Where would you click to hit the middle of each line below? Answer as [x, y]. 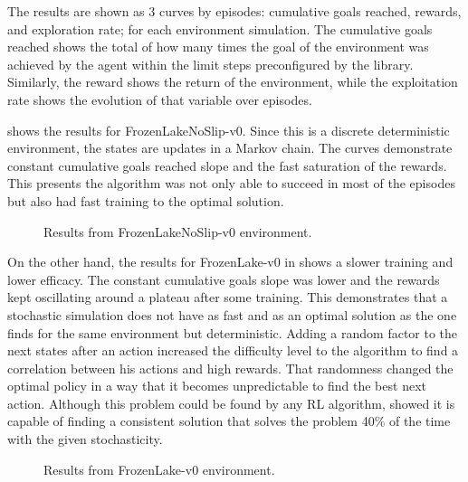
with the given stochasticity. [85, 439]
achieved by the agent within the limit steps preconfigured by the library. [210, 64]
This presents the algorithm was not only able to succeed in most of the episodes [231, 183]
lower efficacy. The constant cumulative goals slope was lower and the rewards [224, 279]
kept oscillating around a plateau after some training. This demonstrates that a [228, 297]
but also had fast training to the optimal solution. [146, 200]
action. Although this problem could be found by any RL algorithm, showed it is [231, 403]
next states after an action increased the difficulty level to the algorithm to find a [233, 350]
